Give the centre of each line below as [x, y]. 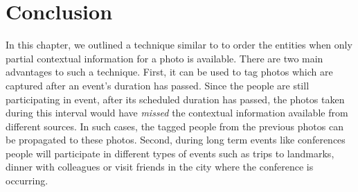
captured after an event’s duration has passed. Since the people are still [158, 85]
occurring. [27, 181]
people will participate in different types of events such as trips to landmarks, [170, 153]
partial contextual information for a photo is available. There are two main [164, 58]
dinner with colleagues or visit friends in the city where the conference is [160, 167]
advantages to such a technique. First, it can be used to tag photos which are [169, 72]
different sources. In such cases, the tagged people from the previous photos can [174, 126]
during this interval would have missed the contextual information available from [177, 113]
